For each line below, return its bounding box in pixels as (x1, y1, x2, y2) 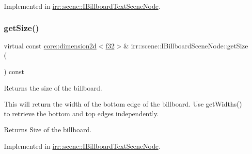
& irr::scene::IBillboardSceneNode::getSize (123, 40, 248, 50)
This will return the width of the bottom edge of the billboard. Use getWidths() (4, 99, 242, 109)
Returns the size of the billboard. (4, 82, 102, 92)
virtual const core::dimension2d (4, 40, 97, 50)
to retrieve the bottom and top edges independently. (4, 108, 159, 118)
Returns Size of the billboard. (4, 124, 92, 135)
